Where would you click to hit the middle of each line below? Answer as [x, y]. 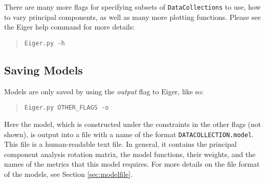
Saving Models [43, 70]
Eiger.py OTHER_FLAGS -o [67, 108]
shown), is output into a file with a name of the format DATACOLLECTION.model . [129, 134]
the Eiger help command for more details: [70, 27]
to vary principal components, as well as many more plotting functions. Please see [132, 17]
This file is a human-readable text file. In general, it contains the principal [120, 144]
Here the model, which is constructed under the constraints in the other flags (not [133, 124]
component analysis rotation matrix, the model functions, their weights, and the [130, 154]
